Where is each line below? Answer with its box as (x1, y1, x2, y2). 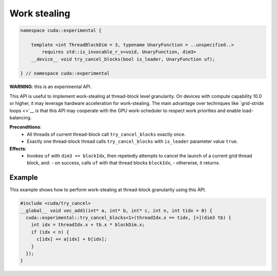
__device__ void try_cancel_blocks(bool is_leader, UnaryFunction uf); (31, 56, 215, 62)
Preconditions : (9, 124, 42, 130)
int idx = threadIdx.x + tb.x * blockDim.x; (31, 222, 145, 228)
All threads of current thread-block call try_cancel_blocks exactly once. (27, 131, 186, 137)
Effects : (9, 145, 27, 152)
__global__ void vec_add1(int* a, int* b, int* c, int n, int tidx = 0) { (20, 207, 213, 214)
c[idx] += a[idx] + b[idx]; (36, 236, 107, 242)
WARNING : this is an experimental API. (9, 83, 92, 90)
